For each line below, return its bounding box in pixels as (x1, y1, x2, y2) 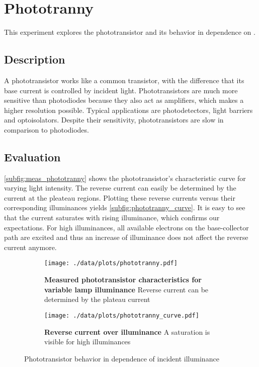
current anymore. (4, 241, 57, 252)
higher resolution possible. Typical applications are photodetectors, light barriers (4, 104, 253, 115)
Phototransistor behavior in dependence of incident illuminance (24, 353, 219, 363)
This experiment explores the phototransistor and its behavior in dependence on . (4, 27, 255, 37)
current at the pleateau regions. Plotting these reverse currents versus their (4, 192, 235, 203)
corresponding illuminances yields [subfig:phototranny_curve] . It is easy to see (4, 202, 245, 213)
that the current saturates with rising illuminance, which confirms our (4, 212, 220, 223)
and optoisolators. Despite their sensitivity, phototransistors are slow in (4, 114, 224, 125)
